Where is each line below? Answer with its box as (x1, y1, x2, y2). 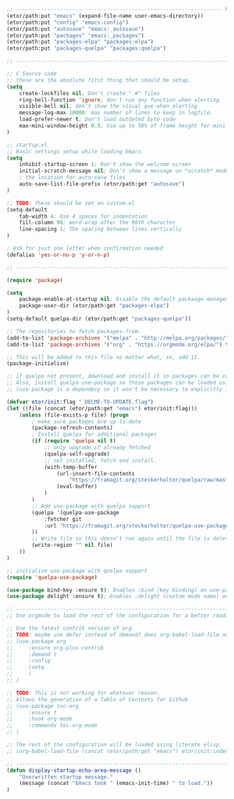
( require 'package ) (6, 277, 64, 284)
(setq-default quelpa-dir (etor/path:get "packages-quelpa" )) (6, 315, 191, 322)
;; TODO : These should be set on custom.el (6, 200, 136, 207)
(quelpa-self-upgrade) (43, 450, 110, 457)
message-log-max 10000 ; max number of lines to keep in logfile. (19, 109, 214, 116)
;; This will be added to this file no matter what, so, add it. (6, 354, 200, 361)
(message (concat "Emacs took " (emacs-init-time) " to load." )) (19, 780, 214, 787)
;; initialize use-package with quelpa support (6, 567, 148, 574)
